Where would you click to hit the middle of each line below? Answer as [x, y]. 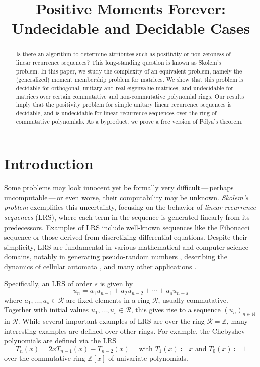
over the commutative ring [45, 358]
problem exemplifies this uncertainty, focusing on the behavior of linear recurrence [130, 207]
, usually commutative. [193, 299]
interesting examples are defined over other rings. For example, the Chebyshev [125, 331]
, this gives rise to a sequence [176, 309]
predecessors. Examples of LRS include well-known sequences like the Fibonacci [127, 227]
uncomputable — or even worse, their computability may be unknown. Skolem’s [126, 197]
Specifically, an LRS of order [48, 283]
